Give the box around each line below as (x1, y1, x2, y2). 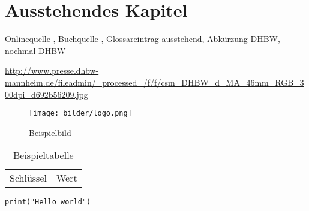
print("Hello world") (5, 198, 91, 207)
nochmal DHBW (5, 44, 66, 56)
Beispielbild (29, 126, 71, 138)
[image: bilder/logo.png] (29, 109, 132, 118)
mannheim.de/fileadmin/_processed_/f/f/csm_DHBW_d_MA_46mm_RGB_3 (5, 76, 304, 88)
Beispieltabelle (13, 148, 74, 162)
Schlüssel (10, 171, 47, 185)
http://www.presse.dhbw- (5, 64, 99, 77)
